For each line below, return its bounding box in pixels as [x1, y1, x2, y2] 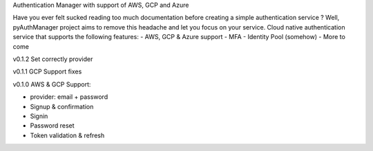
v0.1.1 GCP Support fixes [12, 67, 82, 75]
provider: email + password [30, 93, 108, 101]
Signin [30, 112, 48, 120]
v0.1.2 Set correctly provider [12, 55, 93, 63]
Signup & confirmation [30, 102, 94, 111]
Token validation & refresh [30, 131, 105, 139]
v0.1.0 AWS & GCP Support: [12, 80, 91, 89]
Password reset [30, 121, 75, 130]
